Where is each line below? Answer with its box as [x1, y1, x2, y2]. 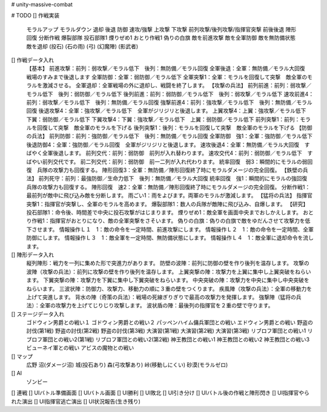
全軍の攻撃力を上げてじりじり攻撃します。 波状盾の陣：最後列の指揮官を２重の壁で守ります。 [39, 302, 274, 309]
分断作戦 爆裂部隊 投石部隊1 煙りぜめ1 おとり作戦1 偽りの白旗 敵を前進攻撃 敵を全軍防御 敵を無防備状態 [38, 34, 296, 42]
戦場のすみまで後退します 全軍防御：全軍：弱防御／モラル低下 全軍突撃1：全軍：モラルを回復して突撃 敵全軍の [26, 73, 308, 80]
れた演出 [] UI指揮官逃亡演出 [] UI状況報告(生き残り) [11, 397, 140, 405]
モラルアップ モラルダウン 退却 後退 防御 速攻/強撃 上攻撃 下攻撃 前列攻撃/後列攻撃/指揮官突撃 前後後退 [26, 25, 285, 33]
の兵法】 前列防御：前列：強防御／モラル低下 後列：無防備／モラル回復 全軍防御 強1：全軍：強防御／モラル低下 [26, 132, 313, 140]
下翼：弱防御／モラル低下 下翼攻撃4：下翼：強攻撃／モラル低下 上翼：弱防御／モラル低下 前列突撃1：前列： [26, 116, 300, 123]
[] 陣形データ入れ [11, 251, 54, 258]
